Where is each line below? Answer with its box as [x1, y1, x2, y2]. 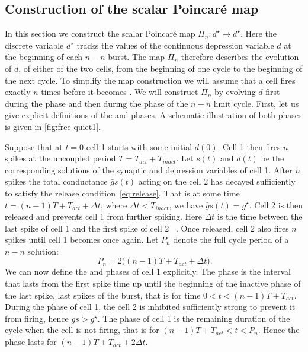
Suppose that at [5, 140, 63, 153]
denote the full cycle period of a [173, 233, 289, 246]
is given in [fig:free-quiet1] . [5, 120, 101, 132]
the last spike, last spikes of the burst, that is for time [5, 288, 201, 301]
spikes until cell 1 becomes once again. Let [5, 233, 159, 246]
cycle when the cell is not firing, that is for [5, 324, 159, 336]
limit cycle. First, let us [213, 97, 299, 109]
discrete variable [5, 39, 64, 51]
